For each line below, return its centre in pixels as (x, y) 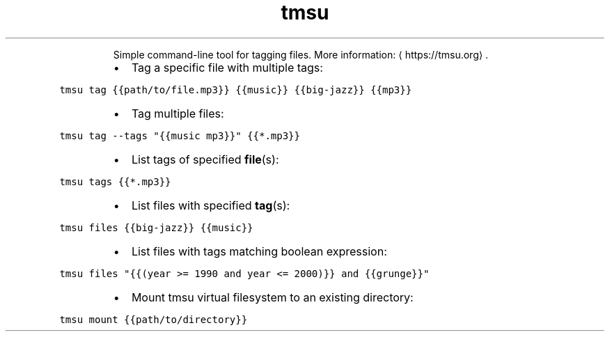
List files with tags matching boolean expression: (259, 251)
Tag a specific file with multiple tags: (227, 67)
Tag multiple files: (178, 113)
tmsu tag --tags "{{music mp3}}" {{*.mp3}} (180, 135)
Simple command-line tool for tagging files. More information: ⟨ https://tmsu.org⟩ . (301, 54)
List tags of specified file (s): (205, 159)
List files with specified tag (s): (211, 205)
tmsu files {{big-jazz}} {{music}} (156, 227)
